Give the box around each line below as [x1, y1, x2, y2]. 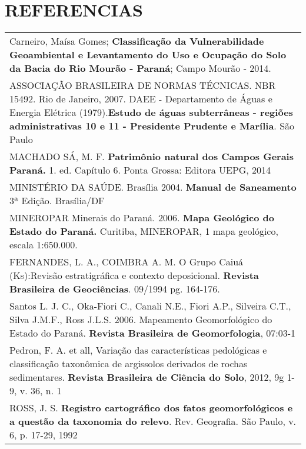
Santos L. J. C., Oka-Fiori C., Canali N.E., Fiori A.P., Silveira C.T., [9, 299, 291, 313]
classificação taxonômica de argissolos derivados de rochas [9, 357, 248, 371]
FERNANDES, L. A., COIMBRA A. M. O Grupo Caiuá [9, 255, 244, 269]
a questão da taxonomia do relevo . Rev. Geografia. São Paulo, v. [9, 414, 297, 428]
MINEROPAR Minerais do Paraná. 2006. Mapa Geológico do [9, 211, 275, 225]
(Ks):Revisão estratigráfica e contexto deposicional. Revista [9, 268, 259, 282]
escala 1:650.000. [9, 238, 78, 252]
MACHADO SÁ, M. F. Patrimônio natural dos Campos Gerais [9, 149, 294, 164]
